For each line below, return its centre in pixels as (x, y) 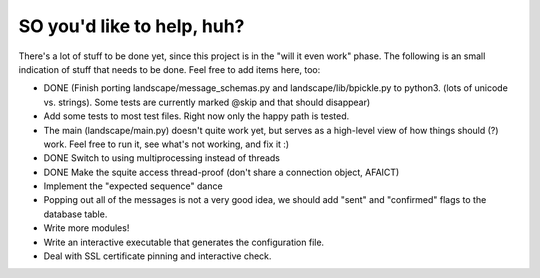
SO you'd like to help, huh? (131, 26)
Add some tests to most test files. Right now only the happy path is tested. (196, 116)
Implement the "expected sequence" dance (133, 186)
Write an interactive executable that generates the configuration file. (184, 242)
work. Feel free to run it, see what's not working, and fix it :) (166, 144)
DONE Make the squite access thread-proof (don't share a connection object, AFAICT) (221, 172)
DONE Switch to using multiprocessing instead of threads (161, 158)
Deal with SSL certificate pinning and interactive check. (157, 256)
